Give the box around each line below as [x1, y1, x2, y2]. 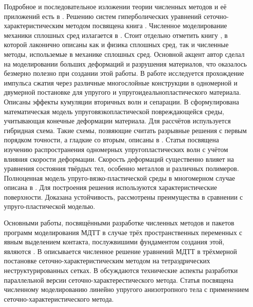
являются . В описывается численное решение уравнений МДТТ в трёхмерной [4, 246, 237, 256]
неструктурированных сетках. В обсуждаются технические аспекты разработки [4, 265, 238, 275]
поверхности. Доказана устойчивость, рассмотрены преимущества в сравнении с [4, 191, 243, 202]
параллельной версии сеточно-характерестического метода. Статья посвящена [4, 274, 234, 285]
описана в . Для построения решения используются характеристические [4, 182, 217, 192]
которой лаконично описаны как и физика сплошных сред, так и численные [4, 39, 229, 50]
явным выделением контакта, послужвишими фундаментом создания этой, [4, 237, 224, 247]
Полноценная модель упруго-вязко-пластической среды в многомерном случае [4, 172, 235, 183]
